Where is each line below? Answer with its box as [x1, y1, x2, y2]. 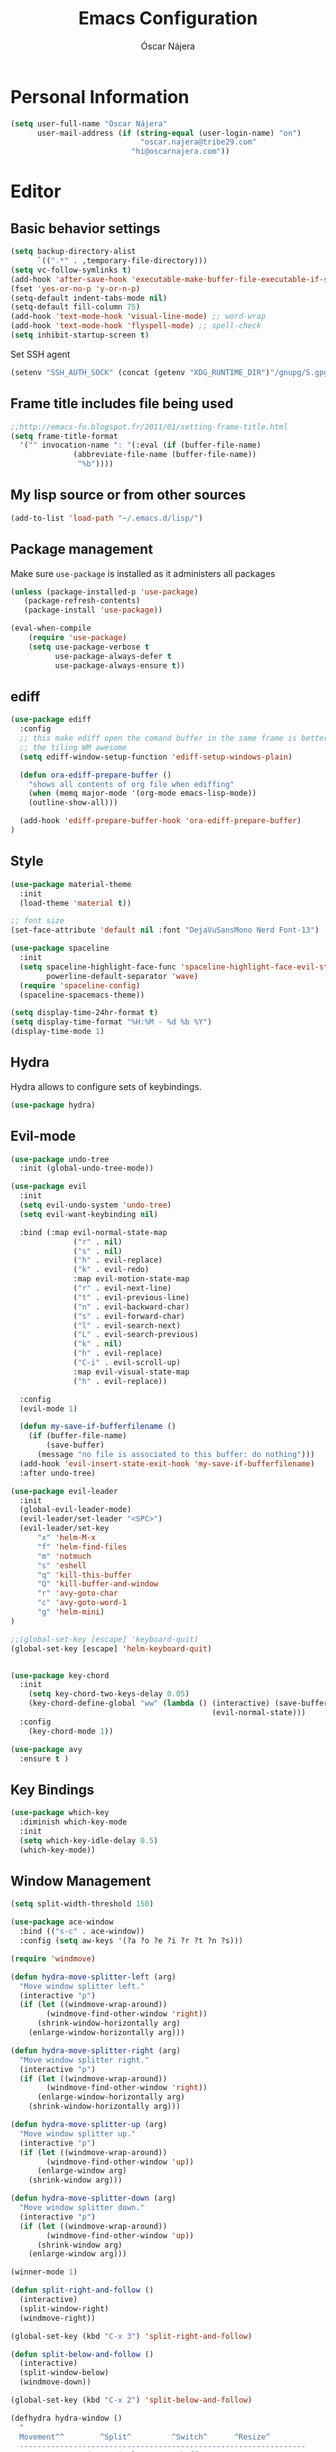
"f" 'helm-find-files [36, 1542, 128, 1552]
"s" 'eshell [36, 1560, 87, 1571]
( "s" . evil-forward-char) [73, 1311, 186, 1321]
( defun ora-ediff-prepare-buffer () [19, 770, 172, 780]
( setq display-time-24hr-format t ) [10, 1008, 159, 1018]
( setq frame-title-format [10, 431, 118, 441]
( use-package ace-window [10, 1917, 114, 1927]
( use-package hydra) [10, 1100, 97, 1110]
